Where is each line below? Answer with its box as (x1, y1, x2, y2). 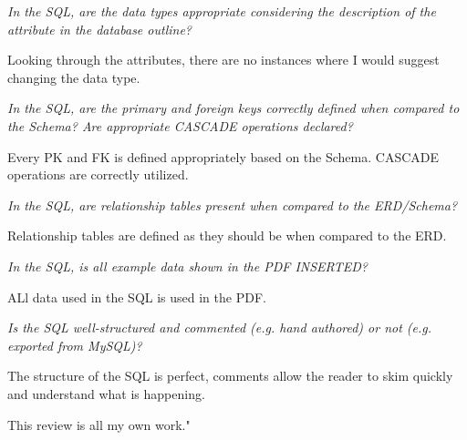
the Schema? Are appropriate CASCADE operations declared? (7, 116, 353, 135)
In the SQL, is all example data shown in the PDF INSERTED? (7, 256, 368, 275)
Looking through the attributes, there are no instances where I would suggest (7, 50, 440, 69)
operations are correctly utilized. (7, 165, 189, 184)
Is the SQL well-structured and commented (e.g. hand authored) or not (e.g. (7, 318, 432, 337)
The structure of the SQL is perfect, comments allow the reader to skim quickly (7, 366, 453, 385)
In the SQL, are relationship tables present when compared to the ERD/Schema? (7, 195, 458, 214)
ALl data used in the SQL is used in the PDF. (7, 287, 266, 306)
